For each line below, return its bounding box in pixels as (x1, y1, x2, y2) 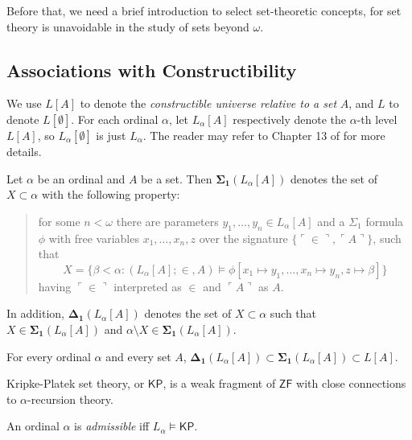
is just (96, 126, 126, 143)
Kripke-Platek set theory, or (6, 375, 145, 392)
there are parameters (116, 212, 219, 229)
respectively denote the (233, 110, 347, 127)
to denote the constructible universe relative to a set (80, 95, 337, 112)
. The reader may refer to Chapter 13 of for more (142, 126, 385, 143)
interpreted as (113, 278, 182, 294)
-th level (356, 110, 398, 127)
